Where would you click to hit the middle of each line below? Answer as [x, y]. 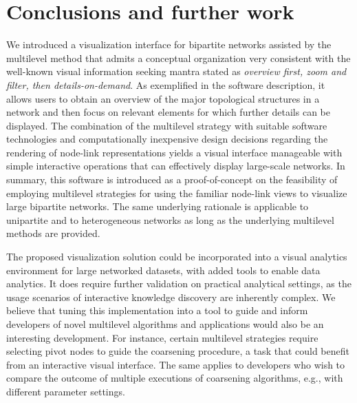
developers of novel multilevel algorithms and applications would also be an [165, 324]
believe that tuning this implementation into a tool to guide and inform [157, 310]
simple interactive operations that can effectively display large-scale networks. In [176, 166]
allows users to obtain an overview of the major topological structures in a [163, 98]
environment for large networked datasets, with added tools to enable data [163, 270]
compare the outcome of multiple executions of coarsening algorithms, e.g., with [175, 378]
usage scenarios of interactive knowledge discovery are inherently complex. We [171, 297]
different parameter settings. [66, 391]
